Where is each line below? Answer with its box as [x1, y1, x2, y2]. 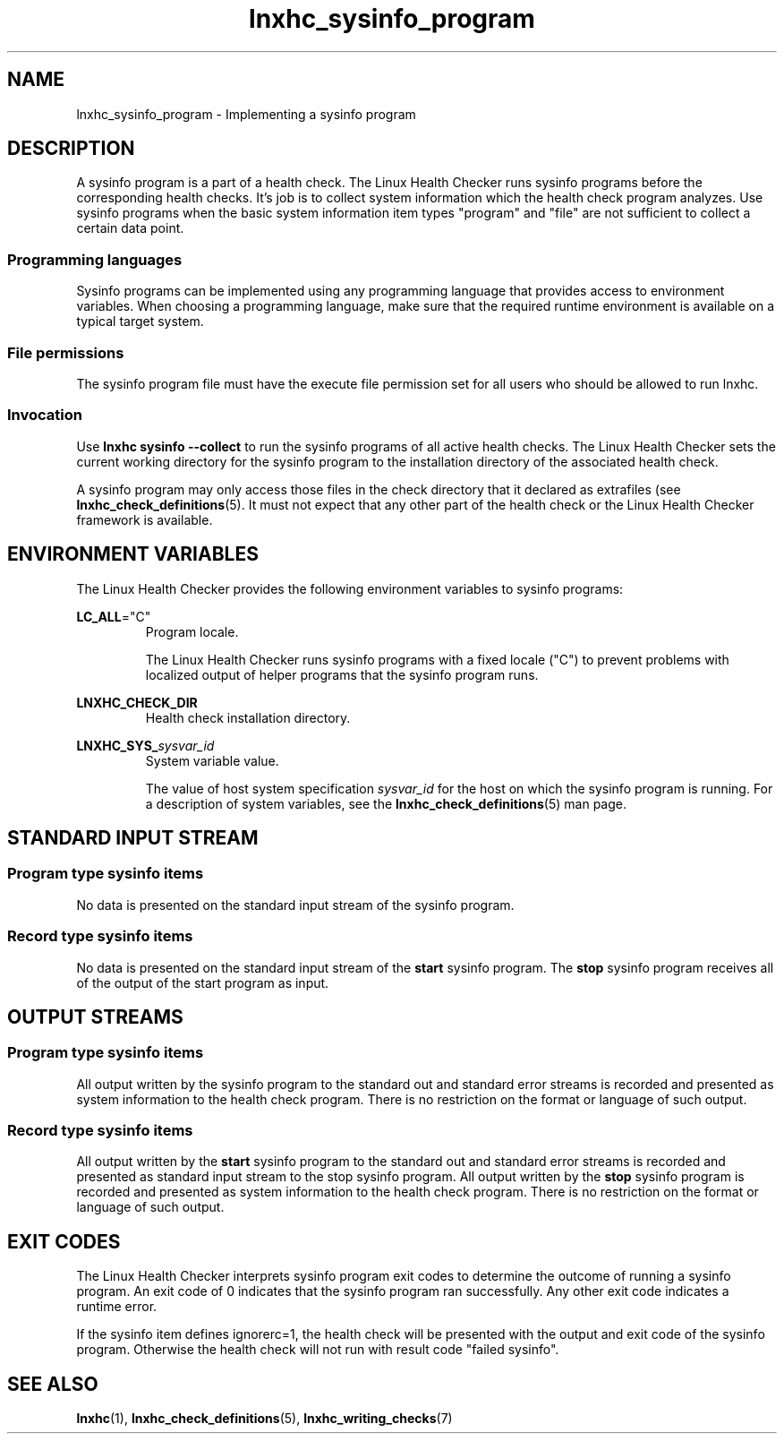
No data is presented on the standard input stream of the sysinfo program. [76, 896, 515, 913]
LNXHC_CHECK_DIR [76, 694, 198, 710]
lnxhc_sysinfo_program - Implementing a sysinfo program [76, 106, 416, 122]
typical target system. [76, 313, 204, 330]
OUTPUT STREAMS [7, 1005, 183, 1028]
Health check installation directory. [145, 709, 351, 725]
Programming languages [7, 250, 183, 269]
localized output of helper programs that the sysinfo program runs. [145, 666, 539, 682]
